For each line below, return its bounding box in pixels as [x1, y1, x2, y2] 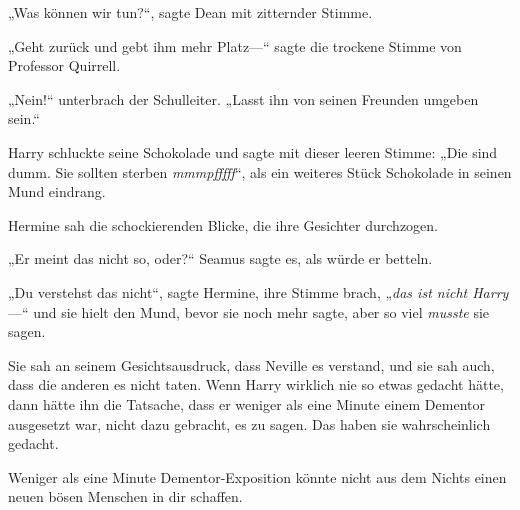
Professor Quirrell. [8, 55, 121, 76]
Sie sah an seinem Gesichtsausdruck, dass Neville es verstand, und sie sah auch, [8, 354, 495, 375]
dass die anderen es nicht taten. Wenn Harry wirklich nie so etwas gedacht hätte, [8, 374, 504, 395]
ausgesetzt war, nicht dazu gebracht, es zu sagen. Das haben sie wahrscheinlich [8, 413, 491, 434]
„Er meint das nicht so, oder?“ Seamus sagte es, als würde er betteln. [8, 248, 433, 269]
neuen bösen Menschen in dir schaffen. [8, 486, 243, 507]
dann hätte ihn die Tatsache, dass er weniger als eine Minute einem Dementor [8, 393, 485, 414]
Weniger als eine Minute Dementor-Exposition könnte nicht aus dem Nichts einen [8, 466, 507, 487]
